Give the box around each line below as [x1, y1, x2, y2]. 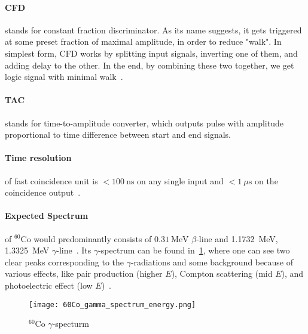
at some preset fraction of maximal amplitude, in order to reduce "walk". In [5, 35, 282, 48]
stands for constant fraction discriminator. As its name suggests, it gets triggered [5, 23, 302, 36]
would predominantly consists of [33, 232, 152, 245]
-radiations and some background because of [130, 255, 293, 268]
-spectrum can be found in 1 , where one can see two [98, 244, 290, 256]
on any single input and [137, 174, 224, 187]
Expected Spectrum [5, 209, 89, 222]
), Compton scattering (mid [171, 267, 273, 280]
